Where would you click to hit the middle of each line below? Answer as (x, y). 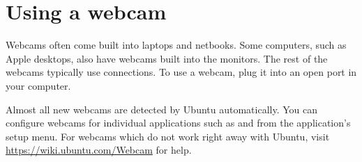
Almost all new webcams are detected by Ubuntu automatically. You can (162, 109)
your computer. (38, 85)
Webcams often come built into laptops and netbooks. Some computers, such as (176, 45)
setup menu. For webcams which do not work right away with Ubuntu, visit (168, 136)
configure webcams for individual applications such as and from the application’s (178, 123)
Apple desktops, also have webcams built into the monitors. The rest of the (167, 58)
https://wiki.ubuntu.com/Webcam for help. (99, 150)
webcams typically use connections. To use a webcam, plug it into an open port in (181, 72)
